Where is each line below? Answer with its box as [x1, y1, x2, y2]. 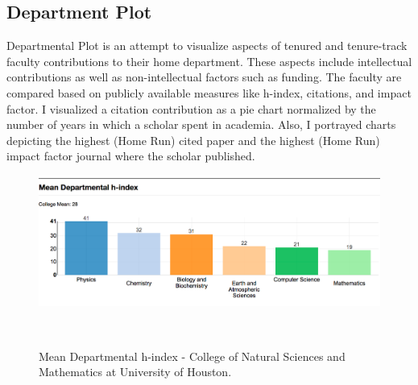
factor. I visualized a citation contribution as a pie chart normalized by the [6, 100, 376, 117]
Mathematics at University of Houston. [39, 363, 232, 380]
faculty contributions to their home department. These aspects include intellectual [6, 52, 412, 69]
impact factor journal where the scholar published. [6, 147, 255, 164]
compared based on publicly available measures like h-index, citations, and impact [6, 84, 412, 101]
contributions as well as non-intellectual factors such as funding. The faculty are [6, 68, 402, 85]
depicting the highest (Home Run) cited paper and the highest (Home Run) [6, 131, 380, 148]
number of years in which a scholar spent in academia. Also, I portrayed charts [6, 116, 396, 133]
